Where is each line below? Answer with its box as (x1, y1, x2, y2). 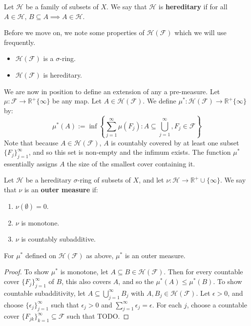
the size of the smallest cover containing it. (67, 158, 195, 168)
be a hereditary (25, 175, 72, 185)
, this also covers (62, 276, 111, 286)
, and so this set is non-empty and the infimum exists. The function (28, 147, 231, 157)
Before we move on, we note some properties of (4, 27, 145, 38)
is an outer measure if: (24, 184, 98, 195)
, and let (139, 175, 164, 185)
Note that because (4, 137, 59, 147)
